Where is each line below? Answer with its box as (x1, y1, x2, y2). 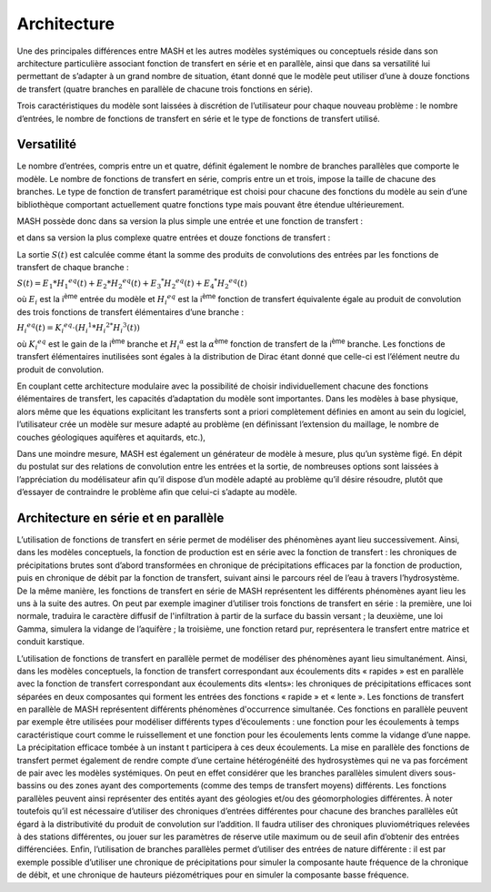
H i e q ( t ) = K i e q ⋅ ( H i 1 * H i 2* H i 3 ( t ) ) (16, 321, 141, 335)
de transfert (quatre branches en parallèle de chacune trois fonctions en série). (16, 83, 314, 95)
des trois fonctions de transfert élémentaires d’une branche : (16, 306, 245, 318)
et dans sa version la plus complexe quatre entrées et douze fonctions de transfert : (16, 232, 331, 243)
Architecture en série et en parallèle (16, 510, 225, 525)
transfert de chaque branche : (16, 262, 129, 273)
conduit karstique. (16, 636, 85, 647)
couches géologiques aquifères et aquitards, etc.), (16, 431, 206, 442)
